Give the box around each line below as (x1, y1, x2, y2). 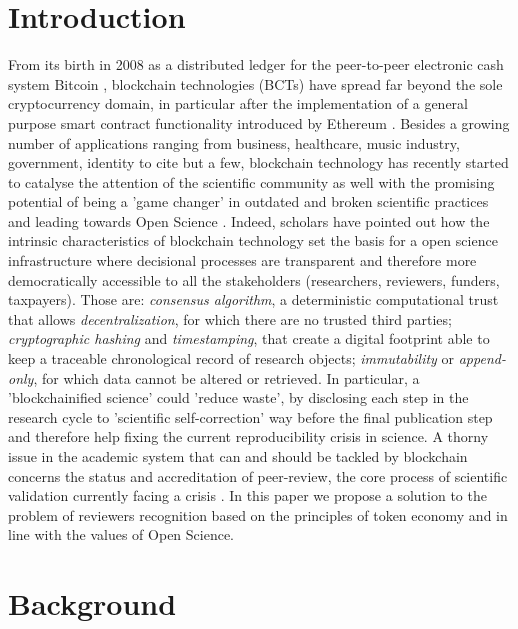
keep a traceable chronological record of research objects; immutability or (8, 348, 455, 369)
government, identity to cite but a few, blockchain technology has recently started (8, 152, 509, 173)
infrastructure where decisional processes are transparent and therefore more (8, 250, 477, 271)
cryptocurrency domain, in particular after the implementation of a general (8, 93, 468, 114)
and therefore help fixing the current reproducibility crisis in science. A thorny (8, 426, 489, 447)
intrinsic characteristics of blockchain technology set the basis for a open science (8, 230, 498, 251)
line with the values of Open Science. (8, 524, 235, 545)
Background (8, 583, 177, 624)
